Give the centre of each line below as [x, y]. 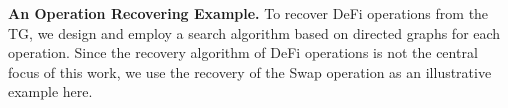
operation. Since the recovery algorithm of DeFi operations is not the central [243, 52]
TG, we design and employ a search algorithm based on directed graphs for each [254, 32]
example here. [50, 91]
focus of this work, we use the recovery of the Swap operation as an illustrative [250, 71]
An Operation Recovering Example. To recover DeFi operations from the [248, 13]
